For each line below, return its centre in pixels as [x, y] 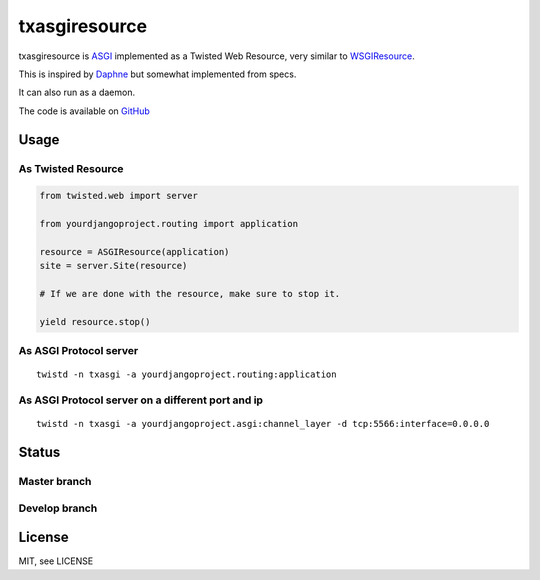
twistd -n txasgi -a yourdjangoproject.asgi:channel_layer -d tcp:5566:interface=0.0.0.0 [263, 424]
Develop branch [58, 508]
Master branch [55, 482]
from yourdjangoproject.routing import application [169, 224]
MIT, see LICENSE [56, 561]
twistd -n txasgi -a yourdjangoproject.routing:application [186, 374]
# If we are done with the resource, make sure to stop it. [190, 294]
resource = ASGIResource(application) [134, 251]
